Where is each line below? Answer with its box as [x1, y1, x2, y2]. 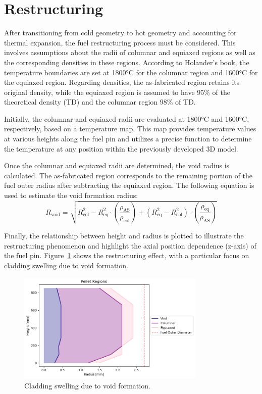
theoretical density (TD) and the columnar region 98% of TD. [4, 96, 196, 107]
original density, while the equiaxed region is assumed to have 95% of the [4, 86, 230, 97]
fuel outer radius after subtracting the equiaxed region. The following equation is [4, 180, 254, 190]
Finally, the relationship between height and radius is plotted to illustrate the [4, 230, 244, 241]
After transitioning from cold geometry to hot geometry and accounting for [4, 27, 237, 38]
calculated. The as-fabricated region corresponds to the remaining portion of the [4, 170, 253, 180]
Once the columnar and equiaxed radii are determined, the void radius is [4, 160, 230, 171]
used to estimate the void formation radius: [4, 190, 138, 201]
